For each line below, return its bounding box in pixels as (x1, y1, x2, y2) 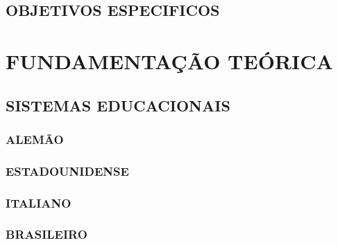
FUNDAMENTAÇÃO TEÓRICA (6, 46, 333, 75)
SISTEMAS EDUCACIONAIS (6, 94, 230, 116)
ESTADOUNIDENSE (6, 162, 129, 179)
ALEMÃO (6, 130, 64, 147)
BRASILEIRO (6, 226, 87, 243)
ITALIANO (6, 194, 71, 211)
